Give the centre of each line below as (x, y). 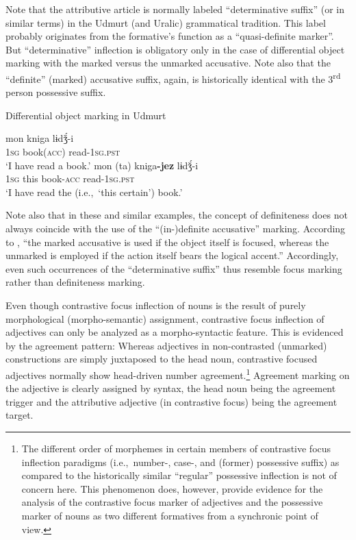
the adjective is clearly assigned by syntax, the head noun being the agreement (171, 388)
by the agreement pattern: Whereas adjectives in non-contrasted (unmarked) (166, 345)
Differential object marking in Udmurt (86, 115)
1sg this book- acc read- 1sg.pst (70, 179)
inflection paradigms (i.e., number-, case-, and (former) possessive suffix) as (180, 462)
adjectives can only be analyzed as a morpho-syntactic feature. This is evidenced (175, 332)
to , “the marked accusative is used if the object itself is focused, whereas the (167, 242)
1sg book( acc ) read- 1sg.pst (63, 151)
